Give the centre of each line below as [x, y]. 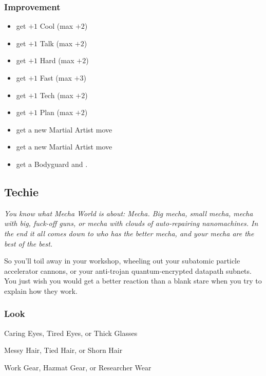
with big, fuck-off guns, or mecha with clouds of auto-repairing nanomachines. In [131, 223]
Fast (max [56, 78]
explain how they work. [41, 290]
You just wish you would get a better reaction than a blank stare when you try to [133, 281]
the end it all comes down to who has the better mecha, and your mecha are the [129, 233]
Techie [22, 191]
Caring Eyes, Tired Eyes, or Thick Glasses [71, 333]
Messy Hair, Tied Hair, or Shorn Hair [63, 350]
